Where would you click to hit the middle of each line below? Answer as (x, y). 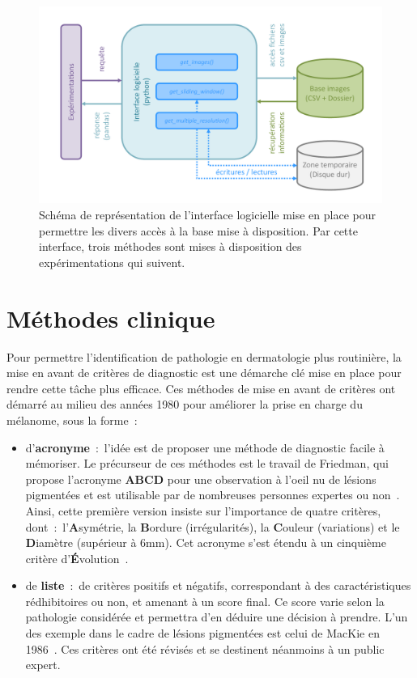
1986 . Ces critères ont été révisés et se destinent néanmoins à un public (205, 648)
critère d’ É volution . (77, 558)
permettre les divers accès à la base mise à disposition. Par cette (198, 230)
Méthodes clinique (111, 318)
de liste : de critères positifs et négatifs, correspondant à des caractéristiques (218, 585)
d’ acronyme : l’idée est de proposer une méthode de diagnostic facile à (205, 447)
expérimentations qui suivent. (112, 262)
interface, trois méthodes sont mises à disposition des (170, 246)
